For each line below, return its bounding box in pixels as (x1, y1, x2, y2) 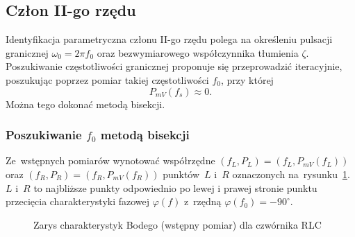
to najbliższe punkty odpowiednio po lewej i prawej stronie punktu (33, 180, 317, 195)
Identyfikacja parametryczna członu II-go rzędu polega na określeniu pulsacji (6, 32, 333, 46)
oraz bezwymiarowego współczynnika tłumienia (97, 45, 299, 60)
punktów (163, 166, 200, 181)
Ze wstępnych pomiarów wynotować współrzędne (6, 153, 215, 168)
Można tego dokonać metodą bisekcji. (6, 96, 165, 111)
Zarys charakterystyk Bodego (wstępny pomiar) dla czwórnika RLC (33, 217, 322, 231)
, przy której (220, 72, 274, 87)
